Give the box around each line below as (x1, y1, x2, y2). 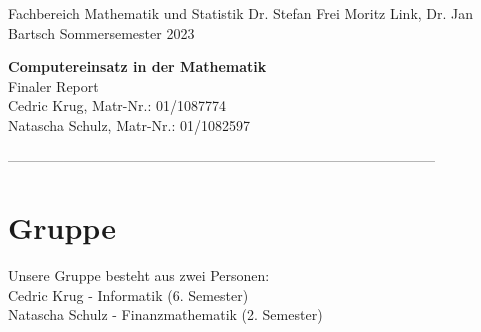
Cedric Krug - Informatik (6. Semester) (8, 284, 249, 305)
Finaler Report (8, 75, 99, 96)
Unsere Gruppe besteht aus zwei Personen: (8, 265, 270, 286)
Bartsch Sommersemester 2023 (8, 22, 195, 43)
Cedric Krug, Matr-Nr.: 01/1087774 (8, 95, 226, 116)
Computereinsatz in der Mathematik (8, 56, 267, 77)
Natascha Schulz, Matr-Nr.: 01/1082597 (8, 114, 251, 135)
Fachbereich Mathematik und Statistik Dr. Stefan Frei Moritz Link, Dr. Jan (8, 3, 474, 23)
